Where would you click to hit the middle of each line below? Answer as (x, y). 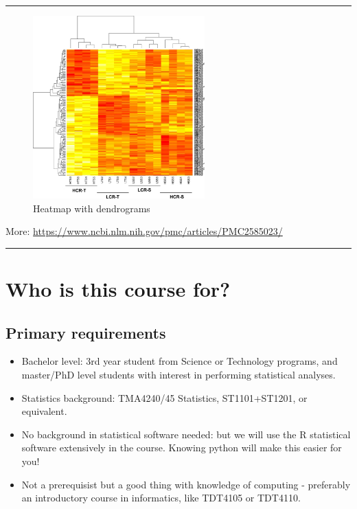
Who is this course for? (118, 289)
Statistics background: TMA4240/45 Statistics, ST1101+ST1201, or (164, 397)
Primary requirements (86, 332)
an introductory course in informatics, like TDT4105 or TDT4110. (161, 498)
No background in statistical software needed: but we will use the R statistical (186, 434)
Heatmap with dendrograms (92, 208)
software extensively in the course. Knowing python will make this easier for (182, 448)
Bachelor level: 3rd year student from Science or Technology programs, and (180, 361)
